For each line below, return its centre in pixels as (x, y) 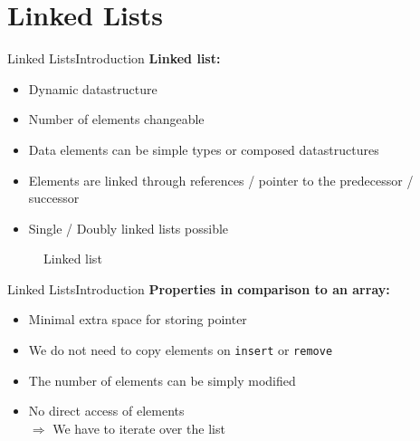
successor (54, 198)
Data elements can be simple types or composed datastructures (204, 149)
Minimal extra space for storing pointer (138, 319)
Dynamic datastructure (93, 88)
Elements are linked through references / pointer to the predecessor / (221, 180)
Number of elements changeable (116, 119)
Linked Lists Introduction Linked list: (114, 58)
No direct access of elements (106, 411)
